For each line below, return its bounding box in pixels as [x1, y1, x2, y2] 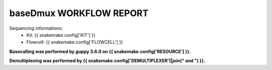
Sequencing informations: [9, 25, 63, 31]
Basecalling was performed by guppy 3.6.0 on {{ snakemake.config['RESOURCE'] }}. [9, 48, 191, 54]
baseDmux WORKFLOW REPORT [9, 8, 149, 19]
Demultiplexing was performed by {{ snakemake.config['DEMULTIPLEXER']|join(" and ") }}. [9, 58, 206, 64]
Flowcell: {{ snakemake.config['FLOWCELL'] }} [26, 39, 123, 45]
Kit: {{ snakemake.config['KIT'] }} [26, 32, 96, 38]
